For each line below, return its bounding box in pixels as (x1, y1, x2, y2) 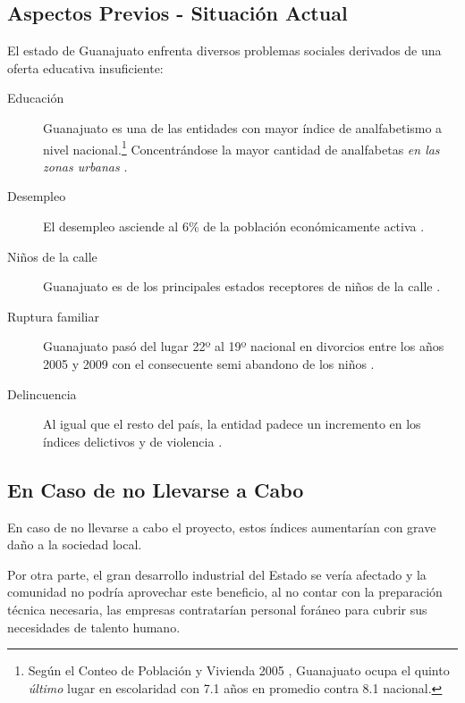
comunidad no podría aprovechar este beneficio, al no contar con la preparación (7, 582, 443, 601)
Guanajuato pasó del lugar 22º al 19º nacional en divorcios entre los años (43, 337, 444, 356)
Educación (7, 88, 64, 107)
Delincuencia (7, 384, 77, 403)
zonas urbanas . (43, 156, 128, 175)
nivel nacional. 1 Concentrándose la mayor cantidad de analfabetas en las (43, 137, 440, 158)
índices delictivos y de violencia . (43, 431, 223, 450)
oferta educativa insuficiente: (7, 58, 164, 77)
